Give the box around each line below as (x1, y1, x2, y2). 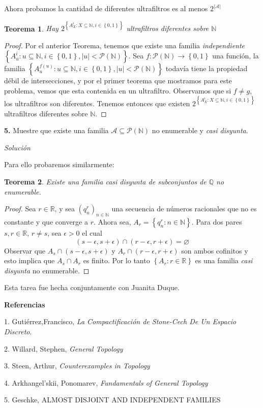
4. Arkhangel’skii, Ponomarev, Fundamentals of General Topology (4, 377, 208, 388)
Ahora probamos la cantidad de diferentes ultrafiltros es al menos (4, 3, 208, 13)
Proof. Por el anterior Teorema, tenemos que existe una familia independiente (4, 40, 245, 50)
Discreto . (4, 326, 32, 337)
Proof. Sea (4, 203, 36, 214)
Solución (4, 142, 31, 152)
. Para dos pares (191, 216, 242, 227)
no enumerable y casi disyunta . (152, 125, 248, 136)
